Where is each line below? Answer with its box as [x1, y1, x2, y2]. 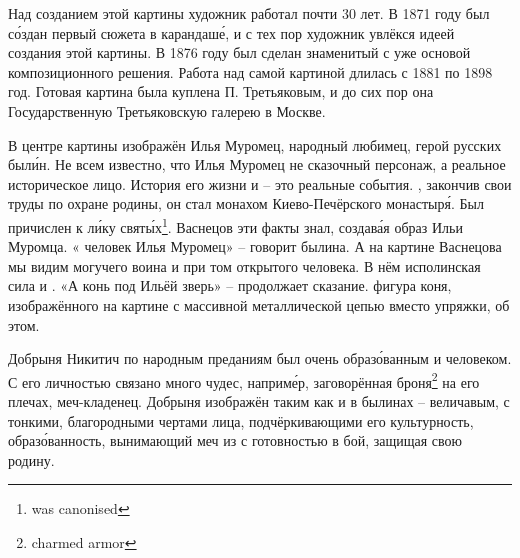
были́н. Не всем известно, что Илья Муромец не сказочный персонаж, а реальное [8, 154, 506, 175]
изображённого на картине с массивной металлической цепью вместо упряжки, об [8, 294, 510, 315]
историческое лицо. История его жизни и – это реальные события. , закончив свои [8, 173, 512, 194]
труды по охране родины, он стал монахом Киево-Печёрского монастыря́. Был [8, 193, 484, 214]
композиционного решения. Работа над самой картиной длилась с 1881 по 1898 [8, 61, 493, 82]
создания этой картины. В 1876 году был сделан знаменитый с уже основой [8, 42, 471, 63]
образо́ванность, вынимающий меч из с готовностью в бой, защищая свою [8, 430, 463, 451]
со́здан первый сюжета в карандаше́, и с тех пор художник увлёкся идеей [8, 22, 455, 43]
